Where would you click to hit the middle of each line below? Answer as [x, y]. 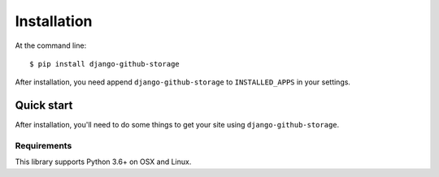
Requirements [43, 146]
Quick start [44, 106]
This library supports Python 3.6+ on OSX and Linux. [103, 162]
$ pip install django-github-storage [105, 64]
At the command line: [51, 45]
